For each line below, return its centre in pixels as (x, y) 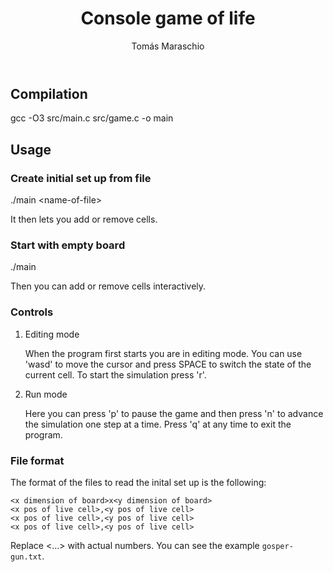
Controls (32, 312)
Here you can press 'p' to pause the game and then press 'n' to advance (174, 413)
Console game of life (168, 18)
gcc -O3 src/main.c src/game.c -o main (92, 118)
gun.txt (26, 557)
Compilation (49, 93)
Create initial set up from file (81, 178)
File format (37, 460)
